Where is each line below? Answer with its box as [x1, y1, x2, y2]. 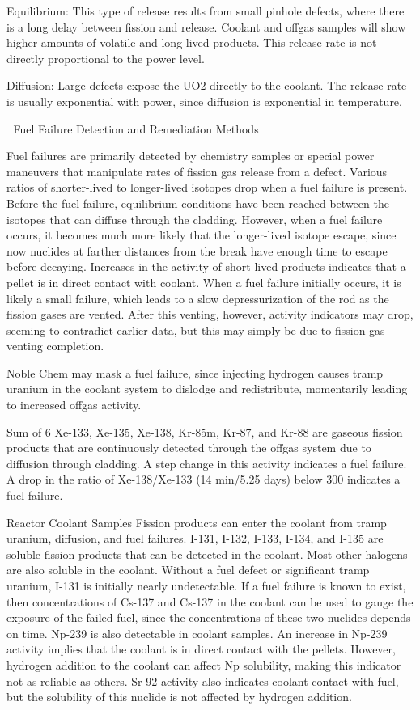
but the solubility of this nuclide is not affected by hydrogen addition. [6, 688, 352, 705]
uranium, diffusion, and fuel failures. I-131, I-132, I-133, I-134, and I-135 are [6, 530, 384, 547]
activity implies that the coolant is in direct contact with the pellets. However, [6, 640, 396, 657]
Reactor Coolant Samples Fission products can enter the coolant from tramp [6, 513, 387, 530]
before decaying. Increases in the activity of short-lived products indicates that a [6, 258, 406, 275]
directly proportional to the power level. [6, 49, 205, 66]
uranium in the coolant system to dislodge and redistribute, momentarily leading [6, 380, 408, 397]
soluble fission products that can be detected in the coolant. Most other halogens [6, 545, 408, 562]
